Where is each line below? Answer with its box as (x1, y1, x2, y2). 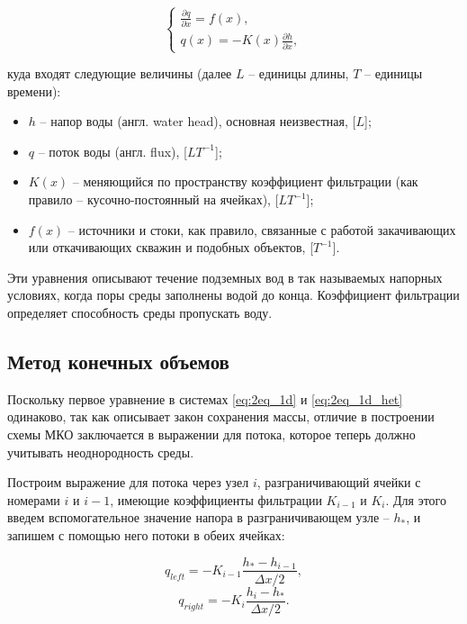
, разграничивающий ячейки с (256, 473, 421, 492)
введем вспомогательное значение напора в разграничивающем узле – (7, 508, 390, 527)
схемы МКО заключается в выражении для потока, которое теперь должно (7, 424, 416, 443)
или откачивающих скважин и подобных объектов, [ (28, 238, 314, 257)
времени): (7, 81, 61, 100)
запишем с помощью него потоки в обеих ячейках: (7, 525, 285, 544)
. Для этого (385, 490, 447, 509)
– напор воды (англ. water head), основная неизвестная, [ (40, 112, 356, 131)
